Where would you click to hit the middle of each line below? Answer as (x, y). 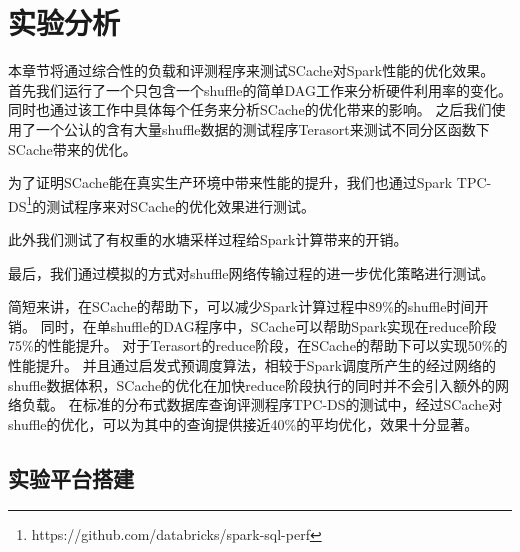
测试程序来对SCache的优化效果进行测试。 (181, 205)
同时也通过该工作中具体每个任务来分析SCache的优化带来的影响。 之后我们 (250, 109)
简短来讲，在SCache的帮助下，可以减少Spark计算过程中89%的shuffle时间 (241, 306)
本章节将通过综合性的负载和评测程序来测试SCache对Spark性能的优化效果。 (251, 70)
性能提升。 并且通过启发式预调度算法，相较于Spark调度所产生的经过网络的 (252, 364)
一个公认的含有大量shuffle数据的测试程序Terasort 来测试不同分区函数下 (262, 128)
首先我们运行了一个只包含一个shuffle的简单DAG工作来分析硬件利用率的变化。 (260, 89)
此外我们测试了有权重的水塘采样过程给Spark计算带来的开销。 (208, 238)
